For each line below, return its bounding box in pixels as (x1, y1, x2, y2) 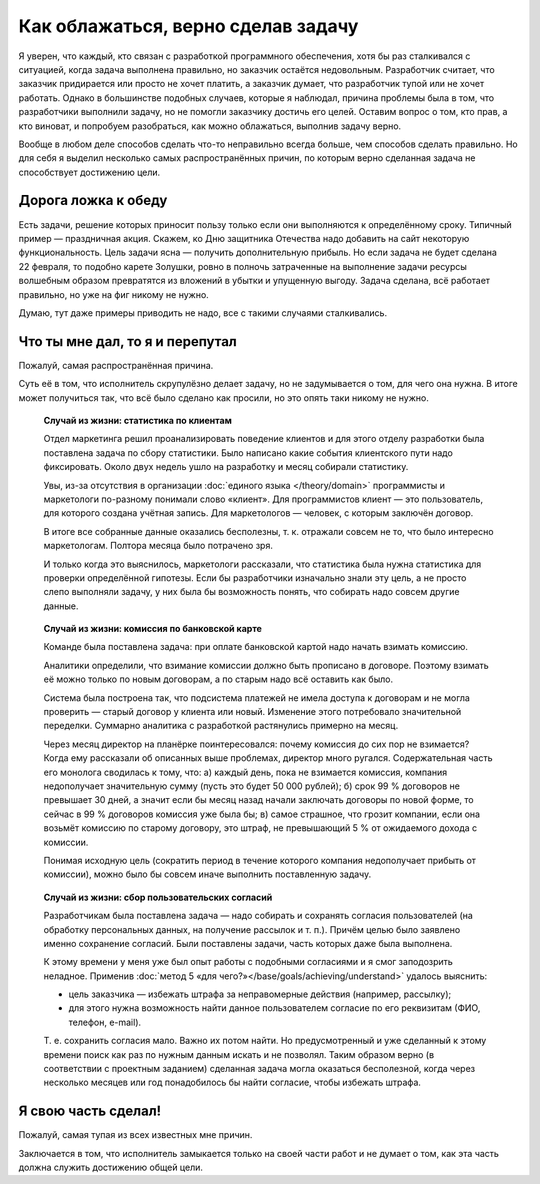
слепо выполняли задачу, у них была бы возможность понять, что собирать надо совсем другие (43, 586, 460, 598)
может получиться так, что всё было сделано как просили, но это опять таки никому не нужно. (18, 391, 429, 404)
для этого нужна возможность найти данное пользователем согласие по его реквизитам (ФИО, (68, 1002, 481, 1014)
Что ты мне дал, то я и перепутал (18, 333, 237, 350)
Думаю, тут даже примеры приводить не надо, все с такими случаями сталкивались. (18, 306, 388, 319)
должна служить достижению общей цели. (18, 1161, 204, 1174)
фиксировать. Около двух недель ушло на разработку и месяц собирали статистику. (43, 461, 409, 473)
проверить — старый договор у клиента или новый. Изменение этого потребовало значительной (43, 706, 462, 718)
